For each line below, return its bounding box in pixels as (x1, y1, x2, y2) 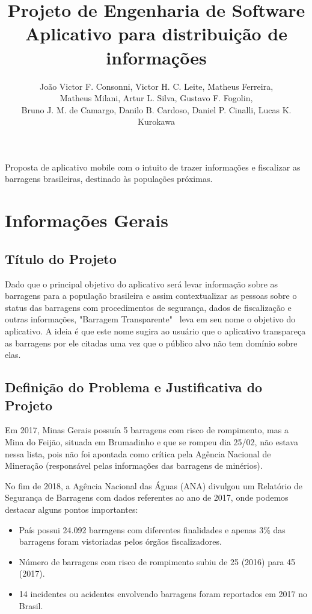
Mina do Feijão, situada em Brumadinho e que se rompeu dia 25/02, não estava (5, 435, 298, 448)
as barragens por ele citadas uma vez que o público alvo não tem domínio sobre (5, 336, 298, 349)
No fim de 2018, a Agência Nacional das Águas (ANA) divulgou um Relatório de (5, 479, 303, 492)
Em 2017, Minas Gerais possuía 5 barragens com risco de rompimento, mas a (5, 424, 289, 436)
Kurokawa (138, 115, 175, 128)
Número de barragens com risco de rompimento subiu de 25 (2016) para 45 (19, 555, 296, 568)
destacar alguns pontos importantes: (5, 503, 138, 515)
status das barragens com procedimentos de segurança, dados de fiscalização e (5, 301, 292, 313)
